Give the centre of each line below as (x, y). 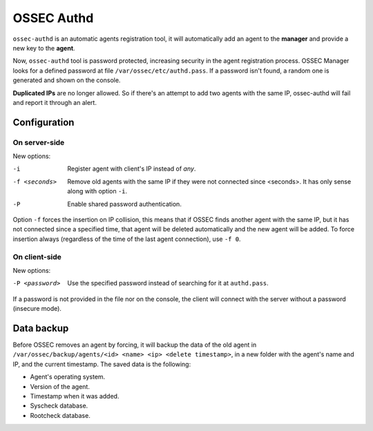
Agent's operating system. (68, 377)
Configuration (44, 122)
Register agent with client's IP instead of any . (132, 169)
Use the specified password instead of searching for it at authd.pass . (168, 283)
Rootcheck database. (60, 415)
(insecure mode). (37, 309)
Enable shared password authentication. (125, 204)
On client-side (37, 257)
